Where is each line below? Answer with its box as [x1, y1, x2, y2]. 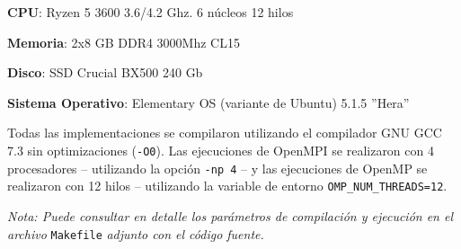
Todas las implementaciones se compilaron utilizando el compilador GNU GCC [7, 123, 442, 142]
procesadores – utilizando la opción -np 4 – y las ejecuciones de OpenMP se [7, 158, 428, 177]
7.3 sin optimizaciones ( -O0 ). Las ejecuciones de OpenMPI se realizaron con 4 [7, 140, 434, 159]
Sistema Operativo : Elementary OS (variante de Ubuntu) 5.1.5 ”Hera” [7, 93, 410, 111]
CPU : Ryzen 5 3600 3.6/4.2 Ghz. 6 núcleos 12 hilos [7, 3, 294, 21]
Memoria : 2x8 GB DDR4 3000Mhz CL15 [7, 32, 240, 51]
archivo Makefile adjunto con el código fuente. [7, 224, 264, 243]
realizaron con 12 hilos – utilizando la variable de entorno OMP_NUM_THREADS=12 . [7, 176, 448, 195]
